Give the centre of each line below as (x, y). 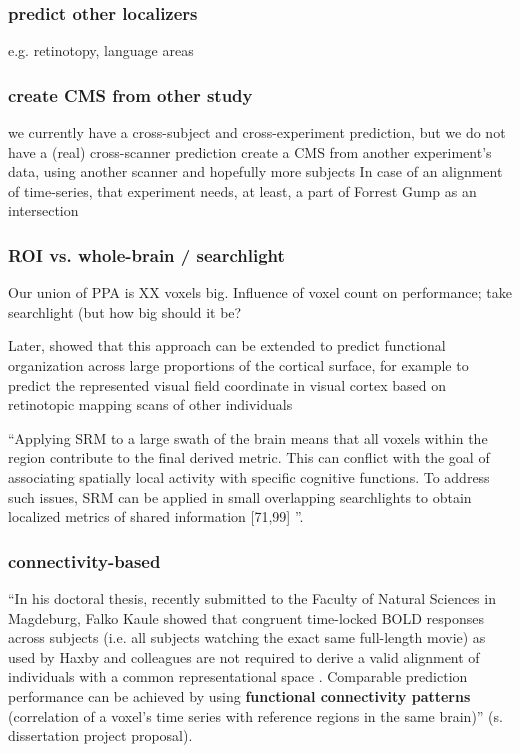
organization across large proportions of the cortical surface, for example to (238, 365)
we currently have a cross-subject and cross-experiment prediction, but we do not (257, 132)
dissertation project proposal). (100, 735)
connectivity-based (84, 560)
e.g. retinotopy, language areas (101, 50)
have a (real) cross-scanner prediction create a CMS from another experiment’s (250, 151)
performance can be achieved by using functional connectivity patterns (239, 695)
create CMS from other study (130, 94)
